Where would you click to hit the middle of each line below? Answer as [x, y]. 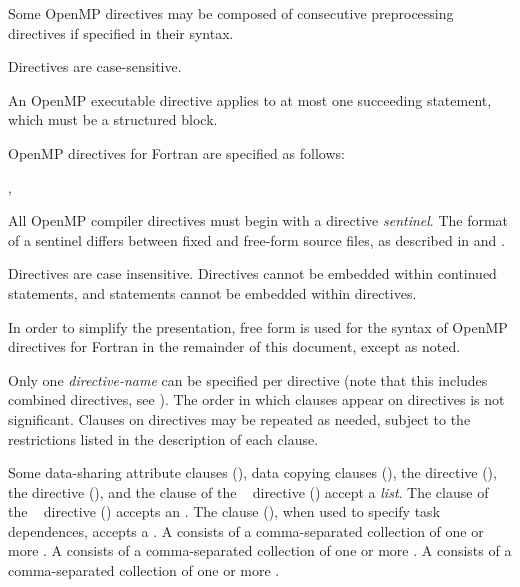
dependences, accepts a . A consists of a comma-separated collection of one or [246, 530]
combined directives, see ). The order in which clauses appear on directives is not [256, 399]
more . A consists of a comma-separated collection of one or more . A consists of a [260, 550]
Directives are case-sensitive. [95, 66]
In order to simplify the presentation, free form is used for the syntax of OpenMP [258, 326]
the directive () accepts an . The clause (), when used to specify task [224, 511]
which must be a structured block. [113, 119]
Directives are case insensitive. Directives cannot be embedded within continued [252, 273]
